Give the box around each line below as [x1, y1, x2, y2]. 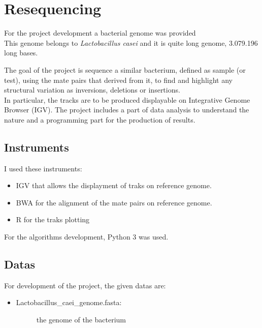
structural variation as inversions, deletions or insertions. [4, 84, 180, 95]
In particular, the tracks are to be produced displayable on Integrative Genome [4, 94, 250, 105]
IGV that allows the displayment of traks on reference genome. [16, 180, 212, 191]
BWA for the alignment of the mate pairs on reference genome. [16, 197, 212, 207]
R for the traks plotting [16, 214, 90, 225]
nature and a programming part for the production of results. [4, 114, 195, 125]
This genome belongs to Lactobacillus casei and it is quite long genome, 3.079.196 [4, 37, 258, 48]
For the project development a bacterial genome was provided [4, 27, 196, 38]
